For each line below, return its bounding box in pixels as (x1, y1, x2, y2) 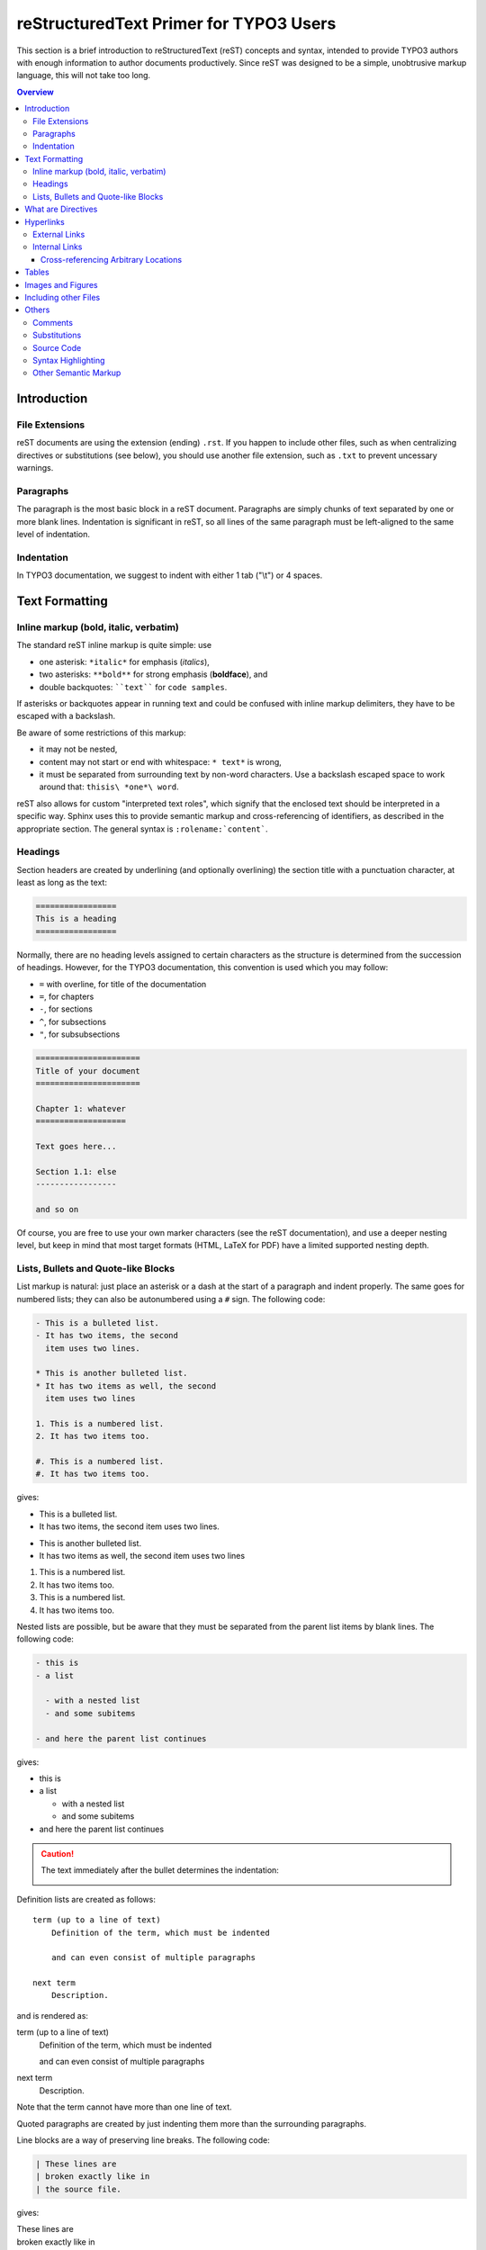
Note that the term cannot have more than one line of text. (16, 2101, 233, 2112)
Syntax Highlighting (32, 355, 105, 365)
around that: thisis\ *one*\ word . (39, 781, 179, 792)
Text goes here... (35, 1141, 117, 1151)
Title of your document (35, 1066, 141, 1075)
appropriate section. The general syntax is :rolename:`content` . (16, 823, 268, 834)
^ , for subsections (39, 1016, 107, 1027)
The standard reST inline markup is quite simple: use (16, 640, 212, 651)
